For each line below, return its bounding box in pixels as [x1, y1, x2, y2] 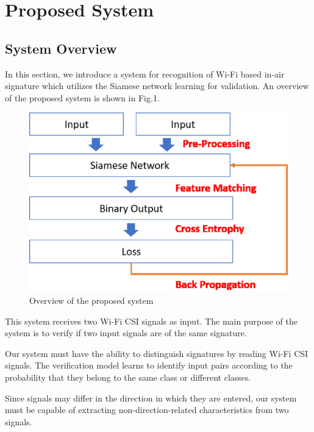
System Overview [5, 38, 117, 57]
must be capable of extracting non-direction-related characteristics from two [5, 403, 289, 416]
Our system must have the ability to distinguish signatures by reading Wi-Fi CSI [5, 347, 309, 359]
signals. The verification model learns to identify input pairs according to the [5, 359, 293, 372]
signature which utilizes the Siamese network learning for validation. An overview [5, 79, 309, 92]
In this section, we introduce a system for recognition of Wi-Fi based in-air [5, 67, 285, 80]
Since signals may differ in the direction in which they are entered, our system [5, 391, 297, 404]
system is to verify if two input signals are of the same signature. [5, 326, 247, 339]
